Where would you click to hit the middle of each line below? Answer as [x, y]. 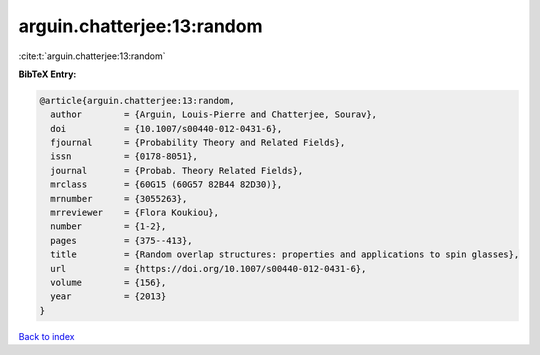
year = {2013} [108, 296]
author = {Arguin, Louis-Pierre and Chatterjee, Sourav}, [214, 114]
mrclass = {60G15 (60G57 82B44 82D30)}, [166, 184]
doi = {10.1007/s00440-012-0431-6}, [166, 128]
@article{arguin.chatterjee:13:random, [137, 100]
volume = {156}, [108, 282]
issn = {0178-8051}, [124, 156]
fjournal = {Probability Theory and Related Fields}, [198, 143]
